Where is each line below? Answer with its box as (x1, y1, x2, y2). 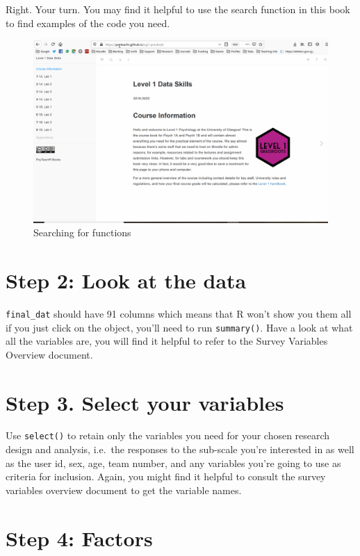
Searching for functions (33, 225, 131, 240)
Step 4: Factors (6, 523, 153, 552)
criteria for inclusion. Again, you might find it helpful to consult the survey (6, 469, 326, 484)
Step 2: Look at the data (6, 265, 247, 294)
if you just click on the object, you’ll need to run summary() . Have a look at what (6, 320, 353, 334)
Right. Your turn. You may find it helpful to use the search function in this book (6, 2, 350, 16)
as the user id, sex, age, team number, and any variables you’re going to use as (6, 455, 341, 470)
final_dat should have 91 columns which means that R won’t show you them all (6, 306, 352, 320)
